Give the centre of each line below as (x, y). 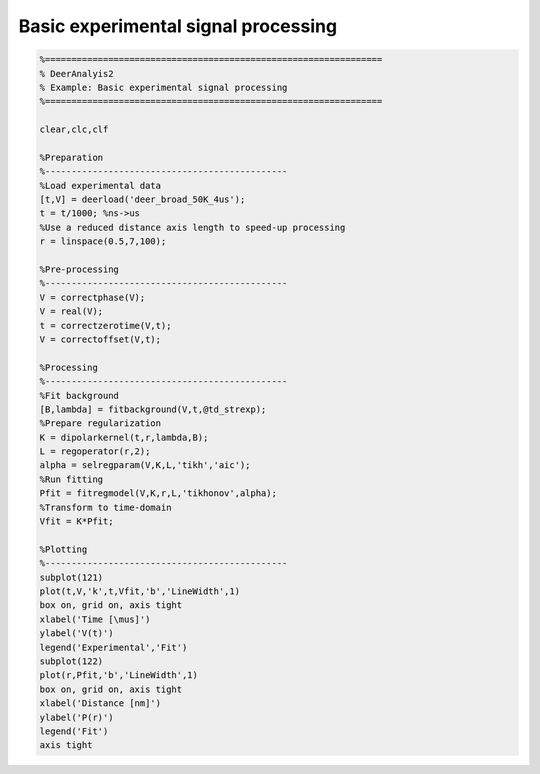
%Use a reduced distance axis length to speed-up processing (192, 227)
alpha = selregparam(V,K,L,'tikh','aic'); (145, 465)
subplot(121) (71, 577)
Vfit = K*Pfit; (76, 521)
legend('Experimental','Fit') (113, 647)
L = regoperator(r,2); (95, 451)
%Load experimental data (100, 185)
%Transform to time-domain (105, 507)
